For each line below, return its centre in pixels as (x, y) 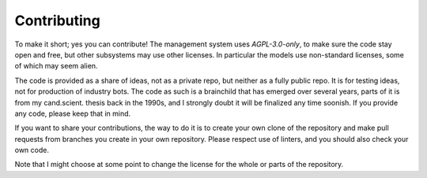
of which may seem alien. (56, 66)
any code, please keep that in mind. (73, 113)
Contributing (57, 20)
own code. (32, 150)
